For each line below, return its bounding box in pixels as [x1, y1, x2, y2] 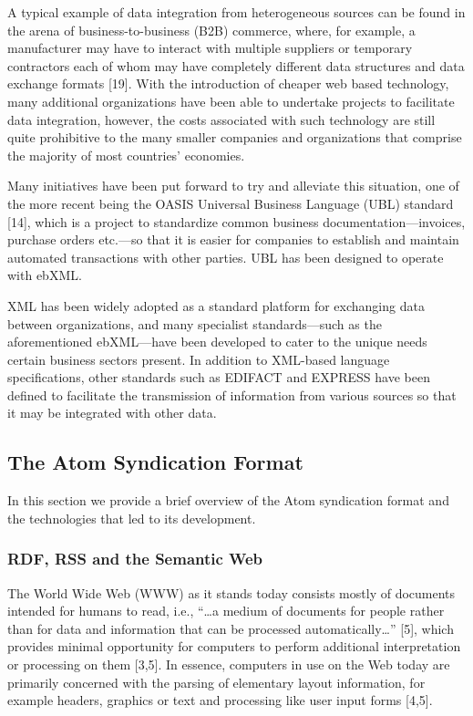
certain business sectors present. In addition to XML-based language [7, 349, 390, 368]
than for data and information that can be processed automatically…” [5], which [7, 618, 454, 638]
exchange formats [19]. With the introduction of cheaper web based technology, [7, 74, 449, 93]
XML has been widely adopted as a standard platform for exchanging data [7, 296, 425, 315]
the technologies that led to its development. [7, 508, 256, 527]
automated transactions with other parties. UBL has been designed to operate [7, 247, 444, 266]
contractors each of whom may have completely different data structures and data [7, 56, 465, 75]
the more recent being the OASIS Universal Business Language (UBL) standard [7, 193, 454, 213]
